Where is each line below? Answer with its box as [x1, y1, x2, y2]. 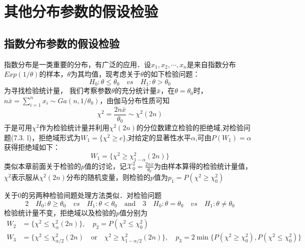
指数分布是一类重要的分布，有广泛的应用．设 [4, 59, 151, 69]
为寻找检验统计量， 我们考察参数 [4, 85, 111, 96]
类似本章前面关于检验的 [4, 160, 81, 171]
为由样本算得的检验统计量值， [153, 160, 252, 171]
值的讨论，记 [84, 160, 127, 171]
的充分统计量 [114, 85, 157, 96]
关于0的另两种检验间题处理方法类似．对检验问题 [4, 190, 161, 200]
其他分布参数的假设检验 [4, 1, 158, 22]
